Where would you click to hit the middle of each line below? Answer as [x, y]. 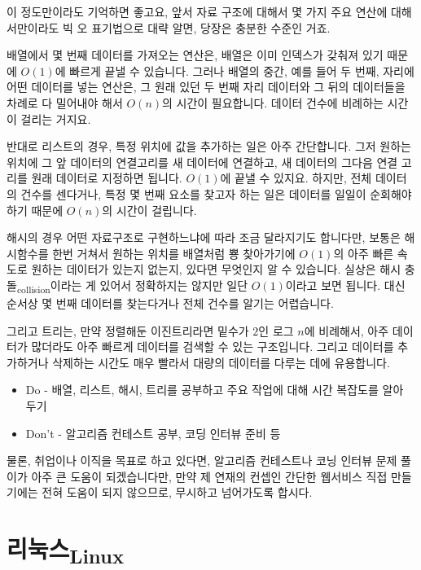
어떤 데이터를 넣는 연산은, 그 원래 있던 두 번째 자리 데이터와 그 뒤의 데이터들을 [206, 87]
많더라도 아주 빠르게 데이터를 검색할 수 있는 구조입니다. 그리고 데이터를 [213, 346]
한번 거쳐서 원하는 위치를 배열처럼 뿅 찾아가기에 [174, 253]
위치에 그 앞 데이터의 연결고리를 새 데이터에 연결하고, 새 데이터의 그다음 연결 [202, 162]
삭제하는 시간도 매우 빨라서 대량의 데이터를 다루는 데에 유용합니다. [221, 362]
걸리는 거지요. [56, 118]
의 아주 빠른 [364, 253]
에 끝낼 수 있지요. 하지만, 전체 [296, 178]
